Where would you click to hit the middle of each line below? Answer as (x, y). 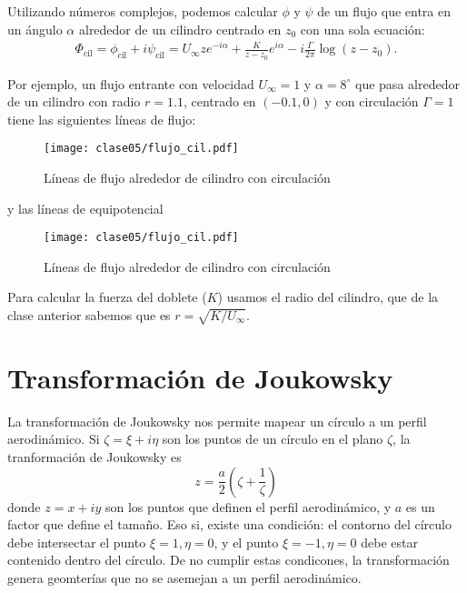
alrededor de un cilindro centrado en (180, 29)
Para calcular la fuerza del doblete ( (107, 297)
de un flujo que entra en (384, 11)
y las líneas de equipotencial (85, 208)
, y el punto (246, 542)
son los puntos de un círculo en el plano (273, 439)
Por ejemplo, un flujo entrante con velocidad (131, 83)
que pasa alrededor (407, 83)
